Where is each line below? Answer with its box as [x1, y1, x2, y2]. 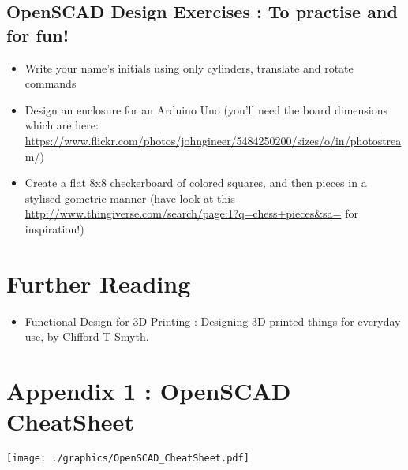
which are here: [24, 117, 99, 133]
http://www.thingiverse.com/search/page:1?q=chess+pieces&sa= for [24, 205, 358, 222]
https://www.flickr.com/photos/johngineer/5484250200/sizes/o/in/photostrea [24, 132, 402, 148]
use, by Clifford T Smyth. [24, 328, 149, 345]
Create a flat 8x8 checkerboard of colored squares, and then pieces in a [24, 174, 367, 191]
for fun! [6, 22, 69, 47]
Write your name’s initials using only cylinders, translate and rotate [24, 59, 354, 76]
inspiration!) [24, 220, 84, 237]
